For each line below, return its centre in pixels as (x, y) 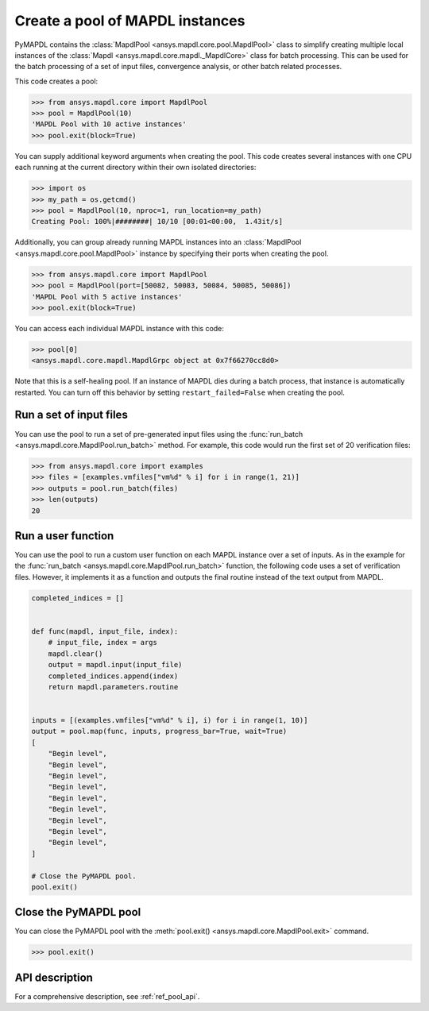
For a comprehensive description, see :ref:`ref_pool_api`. (107, 996)
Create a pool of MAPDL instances (130, 21)
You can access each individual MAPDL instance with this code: (119, 328)
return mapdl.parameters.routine (113, 687)
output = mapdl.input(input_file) (115, 665)
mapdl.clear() (75, 654)
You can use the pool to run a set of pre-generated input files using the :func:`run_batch (159, 434)
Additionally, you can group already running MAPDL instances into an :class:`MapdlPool (158, 242)
